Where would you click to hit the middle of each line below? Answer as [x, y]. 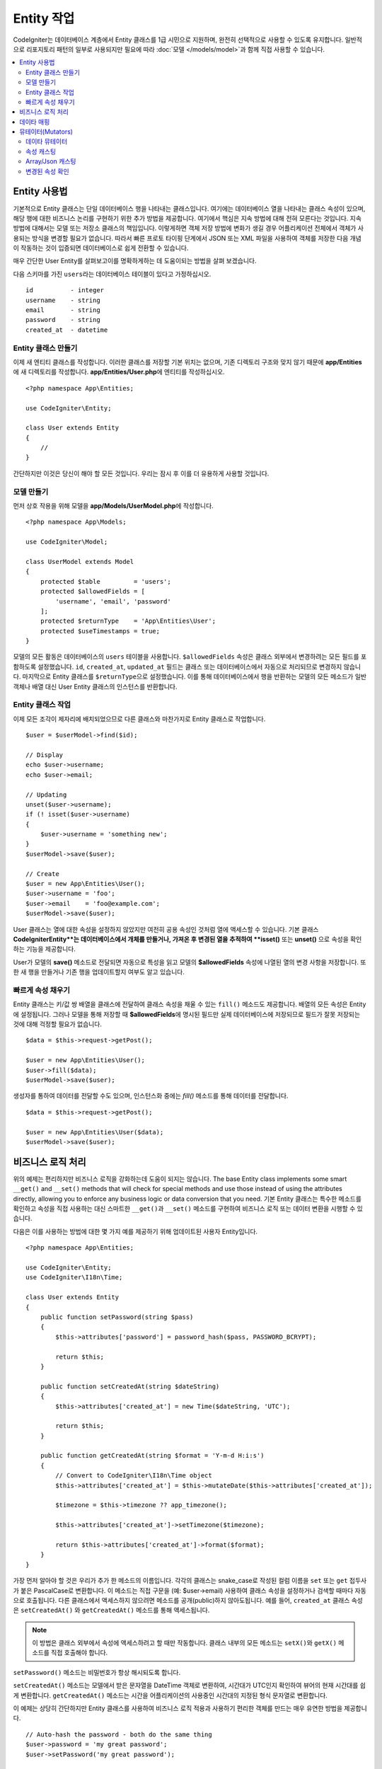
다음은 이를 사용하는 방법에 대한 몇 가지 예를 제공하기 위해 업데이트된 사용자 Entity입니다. [135, 1231]
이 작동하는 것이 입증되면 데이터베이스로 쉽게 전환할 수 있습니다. [101, 248]
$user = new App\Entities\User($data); [95, 1132]
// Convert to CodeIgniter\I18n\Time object [134, 1476]
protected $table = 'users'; [105, 581]
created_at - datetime [67, 330]
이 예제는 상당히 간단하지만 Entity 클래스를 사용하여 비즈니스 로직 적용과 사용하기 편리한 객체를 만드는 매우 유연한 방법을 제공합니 [190, 1708]
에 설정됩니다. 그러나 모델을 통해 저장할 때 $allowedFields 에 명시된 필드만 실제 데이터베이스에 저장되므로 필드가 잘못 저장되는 [187, 1014]
